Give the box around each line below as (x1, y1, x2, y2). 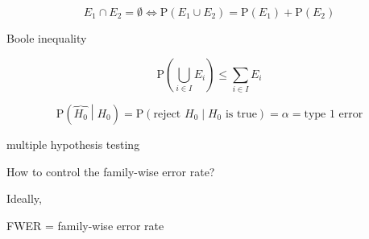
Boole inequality (6, 30, 87, 46)
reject (153, 108, 181, 120)
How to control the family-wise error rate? (6, 163, 215, 179)
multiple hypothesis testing (6, 135, 140, 152)
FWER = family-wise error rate (6, 216, 164, 233)
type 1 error (304, 108, 363, 120)
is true (225, 108, 257, 120)
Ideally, (6, 190, 42, 207)
